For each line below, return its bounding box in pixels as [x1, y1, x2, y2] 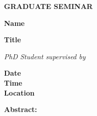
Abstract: [4, 104, 37, 115]
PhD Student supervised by [4, 51, 86, 61]
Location [4, 87, 34, 98]
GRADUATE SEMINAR [4, 1, 93, 11]
